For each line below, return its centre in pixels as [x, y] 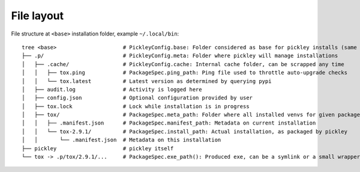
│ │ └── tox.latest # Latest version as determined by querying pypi [147, 81]
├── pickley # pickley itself [98, 148]
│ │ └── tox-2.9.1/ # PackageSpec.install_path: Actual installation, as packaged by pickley [185, 131]
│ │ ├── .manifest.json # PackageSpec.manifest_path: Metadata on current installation [169, 123]
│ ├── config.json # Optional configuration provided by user [137, 98]
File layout [37, 16]
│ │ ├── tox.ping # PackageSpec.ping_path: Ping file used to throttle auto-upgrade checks [185, 73]
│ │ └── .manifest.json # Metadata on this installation [121, 140]
